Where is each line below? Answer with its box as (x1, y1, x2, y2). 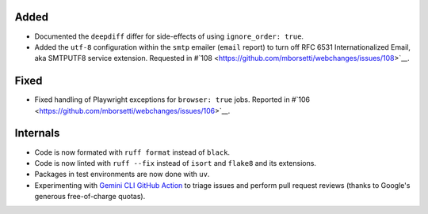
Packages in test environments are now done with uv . (34, 170, 210, 179)
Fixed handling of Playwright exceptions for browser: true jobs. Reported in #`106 (34, 95, 311, 104)
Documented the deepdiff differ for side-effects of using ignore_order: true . (34, 32, 304, 41)
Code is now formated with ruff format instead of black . (34, 147, 230, 157)
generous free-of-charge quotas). (34, 192, 146, 201)
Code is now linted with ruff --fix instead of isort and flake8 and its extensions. (34, 158, 317, 167)
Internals (14, 126, 60, 140)
